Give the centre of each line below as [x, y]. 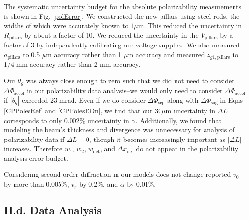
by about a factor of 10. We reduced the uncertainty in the [111, 35]
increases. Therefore [33, 149]
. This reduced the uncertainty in [193, 25]
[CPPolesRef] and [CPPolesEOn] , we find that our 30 [83, 110]
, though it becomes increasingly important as [157, 139]
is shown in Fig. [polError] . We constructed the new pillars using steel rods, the [122, 16]
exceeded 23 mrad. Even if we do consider [84, 100]
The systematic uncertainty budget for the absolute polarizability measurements [123, 6]
